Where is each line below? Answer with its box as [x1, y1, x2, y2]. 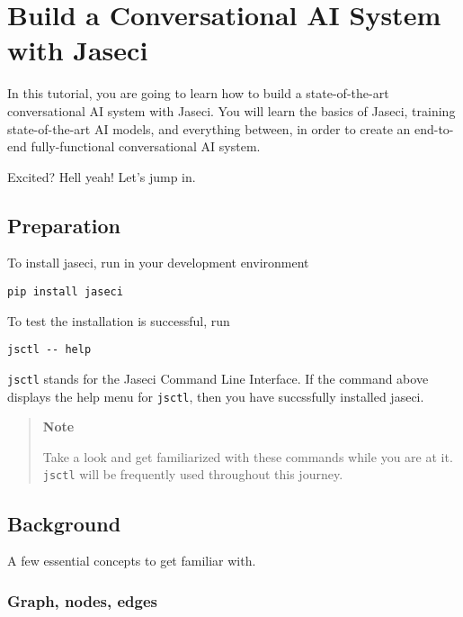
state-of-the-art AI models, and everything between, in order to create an [7, 119, 411, 138]
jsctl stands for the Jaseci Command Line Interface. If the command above [7, 368, 429, 387]
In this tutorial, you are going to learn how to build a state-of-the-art [7, 84, 389, 103]
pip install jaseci [7, 286, 123, 299]
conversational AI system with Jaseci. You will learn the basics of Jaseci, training [7, 101, 456, 120]
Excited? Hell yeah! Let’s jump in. [7, 167, 196, 186]
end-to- [414, 119, 454, 138]
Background [7, 509, 121, 537]
